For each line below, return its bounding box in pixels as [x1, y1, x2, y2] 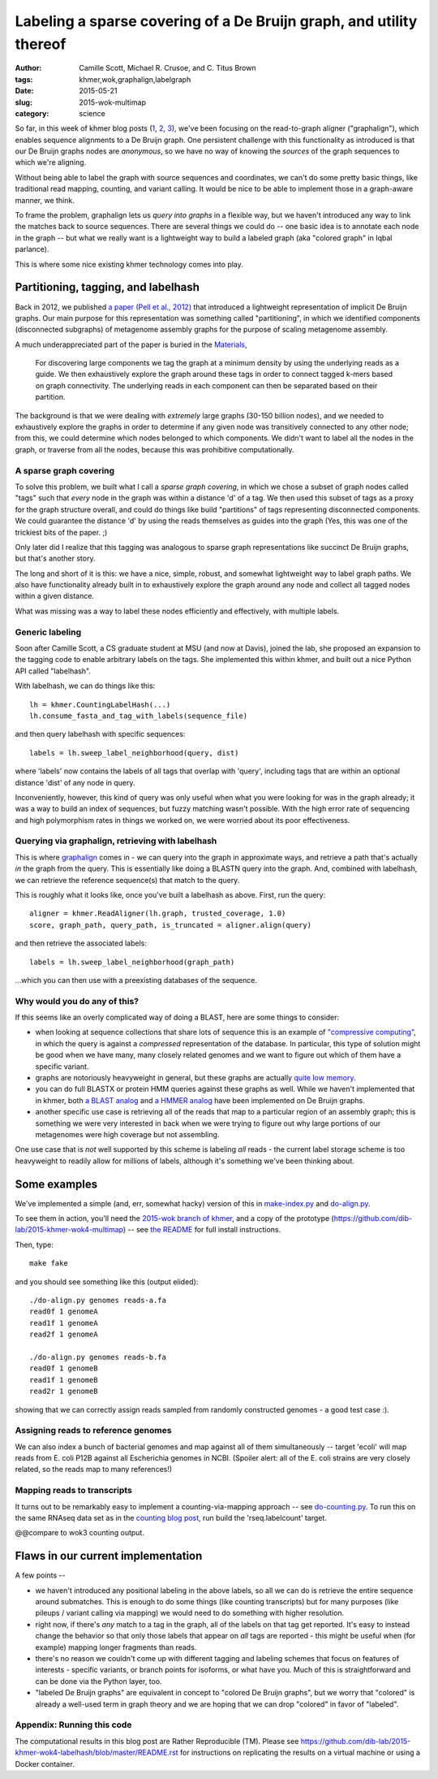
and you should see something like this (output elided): [15, 1276, 199, 1287]
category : [15, 108, 49, 118]
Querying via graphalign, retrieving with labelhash [15, 835, 217, 846]
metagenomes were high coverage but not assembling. [35, 1129, 220, 1139]
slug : [15, 97, 32, 107]
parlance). [15, 245, 49, 254]
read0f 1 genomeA [29, 1307, 98, 1316]
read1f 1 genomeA [29, 1318, 98, 1327]
